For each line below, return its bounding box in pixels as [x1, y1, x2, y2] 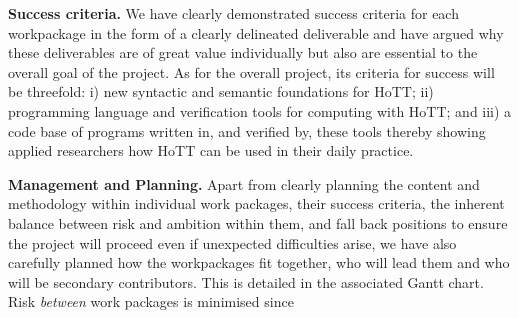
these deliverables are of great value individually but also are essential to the [8, 42, 478, 63]
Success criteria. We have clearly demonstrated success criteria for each [8, 3, 459, 23]
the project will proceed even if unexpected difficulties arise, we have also [8, 232, 457, 253]
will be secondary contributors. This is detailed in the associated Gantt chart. [8, 271, 484, 292]
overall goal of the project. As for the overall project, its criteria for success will [8, 61, 495, 82]
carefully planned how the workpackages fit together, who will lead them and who [8, 252, 510, 273]
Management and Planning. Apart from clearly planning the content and [8, 173, 480, 194]
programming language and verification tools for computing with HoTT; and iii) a [8, 100, 512, 121]
